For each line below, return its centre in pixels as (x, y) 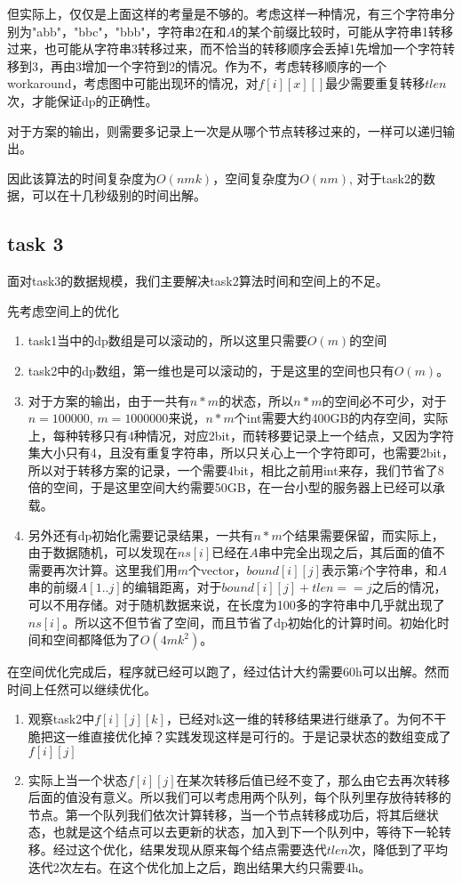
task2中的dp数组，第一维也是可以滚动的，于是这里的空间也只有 (211, 370)
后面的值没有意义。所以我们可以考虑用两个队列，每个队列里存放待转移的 (239, 797)
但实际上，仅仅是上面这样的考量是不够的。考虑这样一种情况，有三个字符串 (225, 13)
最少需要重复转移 (375, 83)
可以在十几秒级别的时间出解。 (119, 195)
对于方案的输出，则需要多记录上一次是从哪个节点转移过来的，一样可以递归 (225, 130)
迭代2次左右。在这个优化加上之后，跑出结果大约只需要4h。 (199, 866)
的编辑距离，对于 (172, 587)
